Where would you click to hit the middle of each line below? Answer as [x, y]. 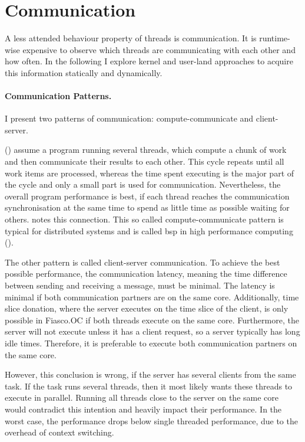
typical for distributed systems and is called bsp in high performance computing [149, 230]
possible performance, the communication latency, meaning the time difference [146, 274]
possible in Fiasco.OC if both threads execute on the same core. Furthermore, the [152, 320]
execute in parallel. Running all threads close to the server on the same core [142, 397]
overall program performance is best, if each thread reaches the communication [147, 196]
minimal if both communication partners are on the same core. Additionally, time [152, 297]
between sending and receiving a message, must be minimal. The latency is [140, 285]
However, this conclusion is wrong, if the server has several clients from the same [150, 374]
